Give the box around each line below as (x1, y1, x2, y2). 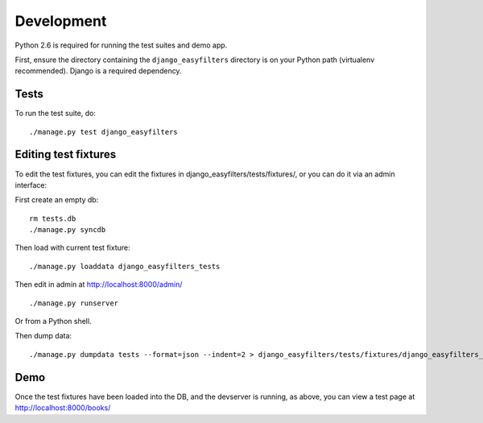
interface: (14, 180, 47, 189)
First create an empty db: (14, 195, 99, 205)
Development (14, 12, 107, 30)
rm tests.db (29, 214, 76, 223)
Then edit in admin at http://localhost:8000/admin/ (14, 280, 183, 289)
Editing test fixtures (14, 147, 117, 161)
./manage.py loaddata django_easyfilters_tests (29, 262, 221, 271)
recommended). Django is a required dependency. (14, 66, 182, 76)
